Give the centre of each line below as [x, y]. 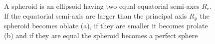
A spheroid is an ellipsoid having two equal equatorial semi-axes [102, 6]
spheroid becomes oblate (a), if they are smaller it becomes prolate [106, 26]
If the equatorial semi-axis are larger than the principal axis [96, 15]
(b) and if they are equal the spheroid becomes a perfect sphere [101, 35]
